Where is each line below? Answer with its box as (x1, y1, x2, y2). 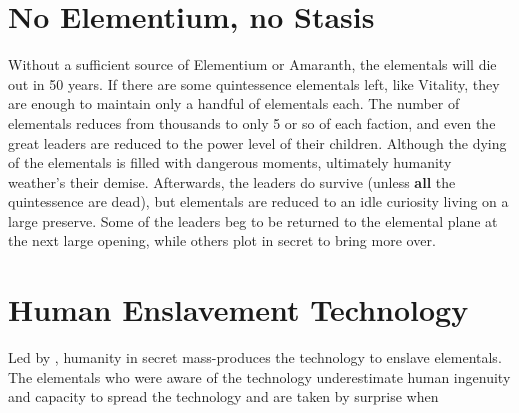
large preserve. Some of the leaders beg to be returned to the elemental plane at (8, 210, 498, 231)
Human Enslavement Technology (8, 289, 469, 330)
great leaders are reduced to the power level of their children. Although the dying (8, 132, 507, 153)
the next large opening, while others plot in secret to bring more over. (8, 230, 436, 251)
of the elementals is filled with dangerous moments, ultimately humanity (8, 152, 452, 173)
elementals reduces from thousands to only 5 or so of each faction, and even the (8, 112, 496, 133)
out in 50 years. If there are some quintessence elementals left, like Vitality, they (8, 73, 500, 94)
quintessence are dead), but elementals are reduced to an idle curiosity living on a (8, 191, 509, 212)
